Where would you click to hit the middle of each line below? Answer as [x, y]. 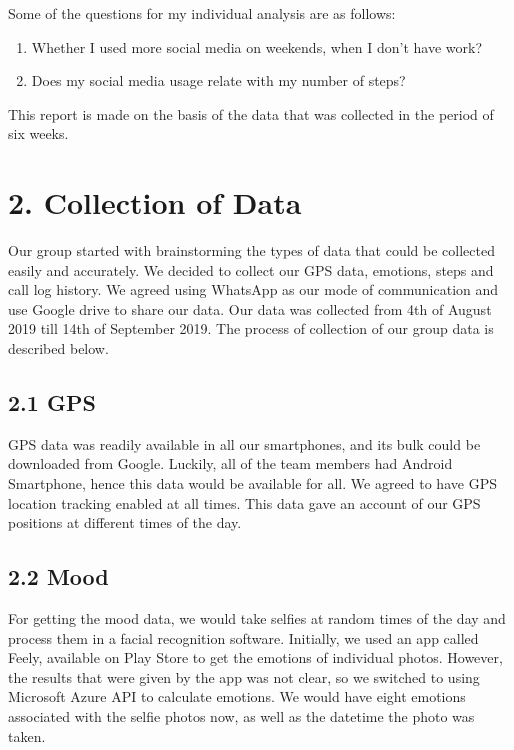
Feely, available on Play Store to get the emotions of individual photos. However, [255, 657]
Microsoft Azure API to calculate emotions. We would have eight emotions [237, 696]
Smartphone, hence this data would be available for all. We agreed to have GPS [252, 483]
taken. [27, 735]
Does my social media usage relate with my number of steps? [218, 80]
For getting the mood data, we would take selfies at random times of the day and [257, 618]
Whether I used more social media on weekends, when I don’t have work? [257, 46]
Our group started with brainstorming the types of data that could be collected [251, 250]
